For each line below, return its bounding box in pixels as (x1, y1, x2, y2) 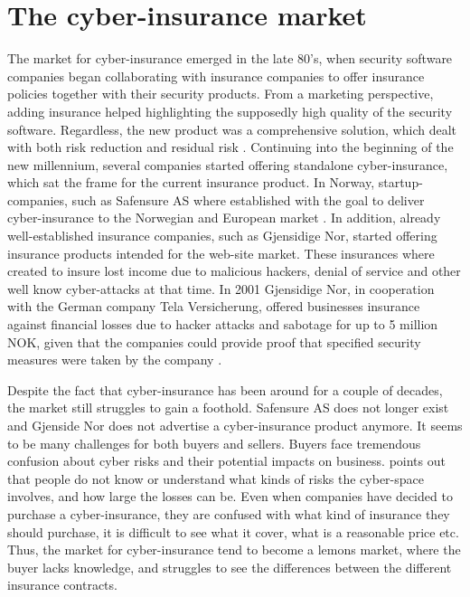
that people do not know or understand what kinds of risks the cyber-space (7, 469, 425, 488)
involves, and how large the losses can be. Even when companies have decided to (7, 487, 453, 506)
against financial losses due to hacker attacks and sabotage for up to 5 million (7, 315, 438, 334)
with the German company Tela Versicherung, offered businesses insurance (7, 297, 420, 316)
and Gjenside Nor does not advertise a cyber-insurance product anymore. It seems (7, 416, 463, 434)
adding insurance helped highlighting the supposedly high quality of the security (7, 101, 453, 120)
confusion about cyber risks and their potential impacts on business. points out (7, 451, 446, 470)
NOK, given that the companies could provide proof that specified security (7, 332, 421, 351)
